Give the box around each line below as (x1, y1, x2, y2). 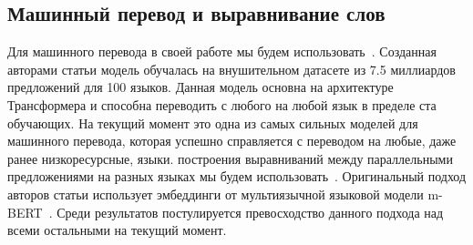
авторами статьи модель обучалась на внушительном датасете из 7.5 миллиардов (7, 59, 456, 78)
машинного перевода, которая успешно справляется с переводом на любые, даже (7, 131, 457, 150)
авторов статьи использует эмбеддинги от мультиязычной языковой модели (7, 184, 424, 203)
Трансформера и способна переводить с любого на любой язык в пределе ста (7, 95, 437, 114)
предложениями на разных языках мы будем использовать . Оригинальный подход (7, 167, 467, 186)
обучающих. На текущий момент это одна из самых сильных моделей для (7, 113, 418, 132)
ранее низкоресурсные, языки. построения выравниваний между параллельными (7, 148, 453, 168)
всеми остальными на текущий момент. (7, 220, 227, 240)
